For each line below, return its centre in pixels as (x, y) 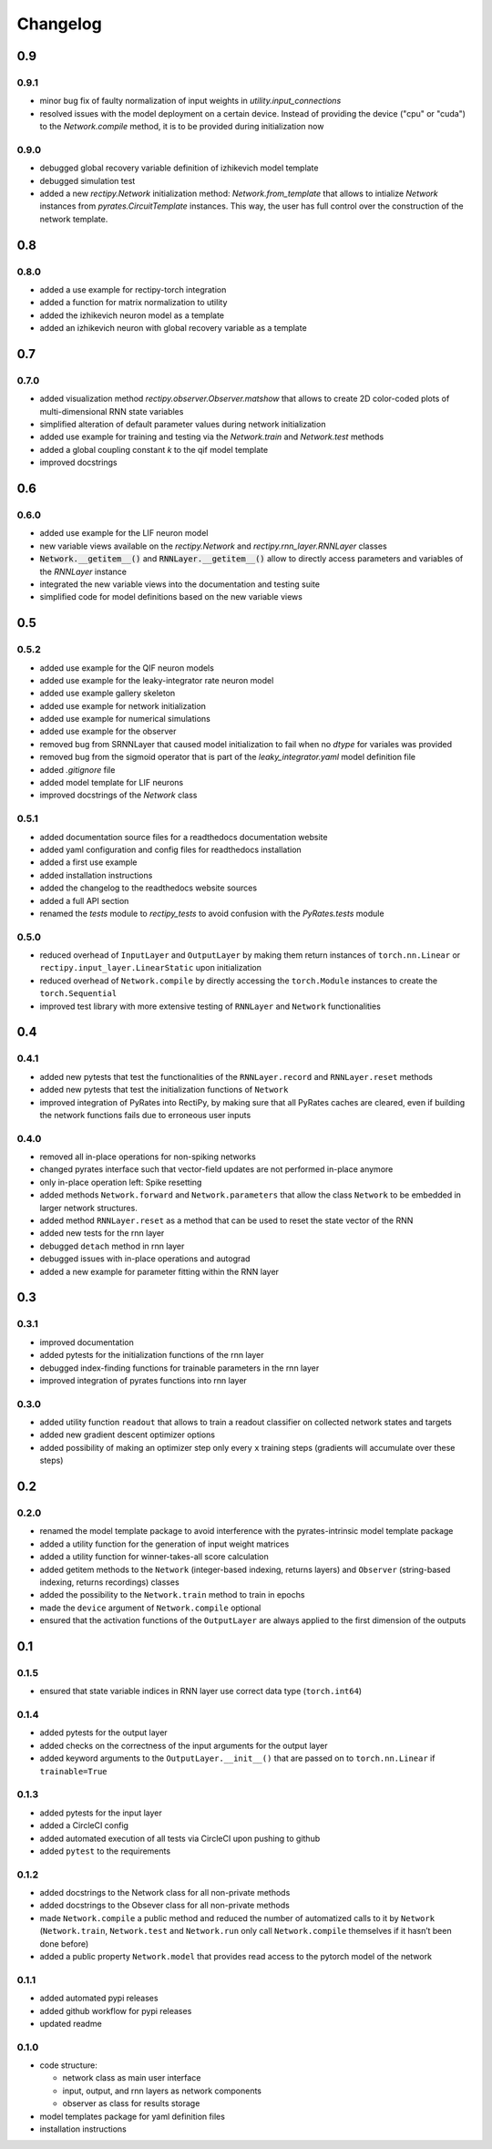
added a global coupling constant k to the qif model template (154, 449)
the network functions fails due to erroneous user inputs (145, 1115)
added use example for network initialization (123, 705)
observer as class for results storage (131, 2103)
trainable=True (74, 1771)
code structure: (68, 2065)
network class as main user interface (132, 2078)
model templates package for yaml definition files (132, 2116)
